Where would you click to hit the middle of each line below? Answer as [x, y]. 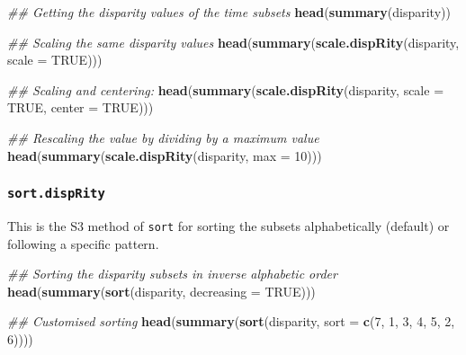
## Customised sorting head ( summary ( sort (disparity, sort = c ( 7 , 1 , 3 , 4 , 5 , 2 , [231, 321]
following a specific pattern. [83, 243]
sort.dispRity [56, 194]
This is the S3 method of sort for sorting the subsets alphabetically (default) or [229, 225]
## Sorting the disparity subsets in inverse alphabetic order [172, 274]
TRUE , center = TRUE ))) [81, 107]
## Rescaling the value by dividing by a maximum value [163, 137]
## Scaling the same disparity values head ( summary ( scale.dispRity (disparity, [233, 42]
